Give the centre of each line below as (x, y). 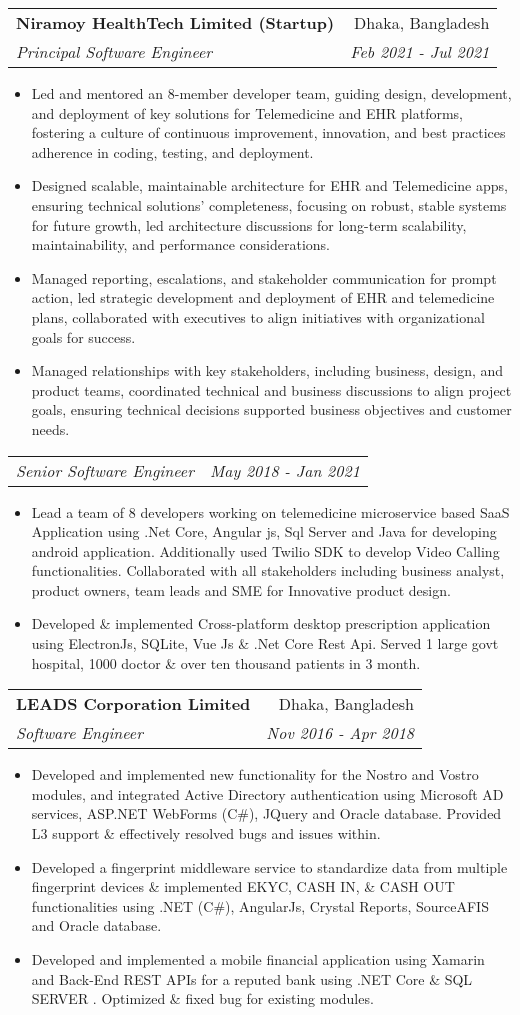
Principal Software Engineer (114, 51)
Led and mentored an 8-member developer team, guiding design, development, (271, 93)
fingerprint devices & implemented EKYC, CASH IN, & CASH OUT (243, 886)
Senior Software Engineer (105, 470)
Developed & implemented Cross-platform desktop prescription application (261, 623)
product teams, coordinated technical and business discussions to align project (271, 389)
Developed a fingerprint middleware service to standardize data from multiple (269, 866)
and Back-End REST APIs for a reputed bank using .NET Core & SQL (252, 978)
